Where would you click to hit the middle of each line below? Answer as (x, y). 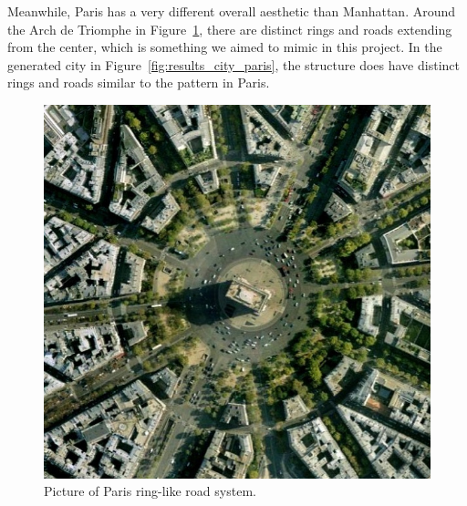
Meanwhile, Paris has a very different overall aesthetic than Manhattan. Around (232, 11)
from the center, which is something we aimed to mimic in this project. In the (225, 47)
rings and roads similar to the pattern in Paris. (139, 83)
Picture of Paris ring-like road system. (150, 491)
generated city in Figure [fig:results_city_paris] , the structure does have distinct (233, 64)
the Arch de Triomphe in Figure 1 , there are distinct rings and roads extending (230, 29)
